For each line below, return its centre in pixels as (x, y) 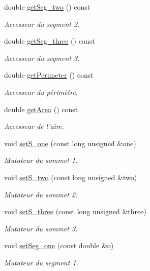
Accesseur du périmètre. (41, 92)
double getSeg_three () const (50, 41)
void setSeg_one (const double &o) (59, 245)
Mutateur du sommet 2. (41, 194)
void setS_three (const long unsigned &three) (75, 211)
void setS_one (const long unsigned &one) (70, 143)
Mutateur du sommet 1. (41, 160)
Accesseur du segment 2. (42, 24)
